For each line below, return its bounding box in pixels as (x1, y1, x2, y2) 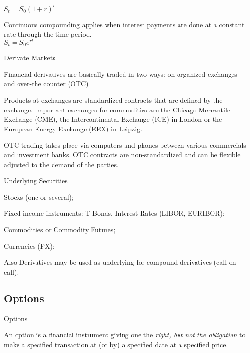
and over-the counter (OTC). (4, 78, 90, 89)
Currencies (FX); (4, 241, 54, 251)
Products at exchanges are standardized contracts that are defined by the (4, 95, 223, 105)
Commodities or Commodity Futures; (4, 224, 116, 234)
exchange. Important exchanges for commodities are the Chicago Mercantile (4, 104, 230, 114)
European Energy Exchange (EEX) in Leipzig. (4, 123, 143, 133)
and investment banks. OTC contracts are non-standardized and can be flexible (4, 149, 241, 159)
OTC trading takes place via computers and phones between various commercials (4, 140, 246, 150)
